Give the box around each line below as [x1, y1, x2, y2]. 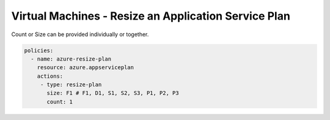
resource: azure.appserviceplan [37, 64, 134, 71]
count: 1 [46, 98, 73, 105]
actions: [37, 72, 64, 80]
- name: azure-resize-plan [31, 55, 112, 62]
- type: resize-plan [40, 81, 102, 88]
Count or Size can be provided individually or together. [11, 31, 149, 38]
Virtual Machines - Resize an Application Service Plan [11, 9, 290, 23]
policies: [24, 47, 54, 54]
